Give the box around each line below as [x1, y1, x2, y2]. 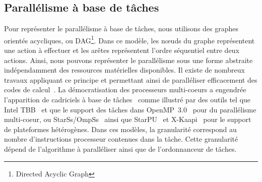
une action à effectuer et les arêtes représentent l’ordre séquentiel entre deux [4, 45, 239, 55]
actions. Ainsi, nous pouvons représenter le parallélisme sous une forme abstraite [4, 54, 253, 65]
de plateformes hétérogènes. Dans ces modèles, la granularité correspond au [4, 124, 237, 134]
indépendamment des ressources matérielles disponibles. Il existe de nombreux [4, 65, 245, 75]
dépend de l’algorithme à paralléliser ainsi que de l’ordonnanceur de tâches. [4, 143, 237, 154]
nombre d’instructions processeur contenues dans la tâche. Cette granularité [4, 134, 238, 144]
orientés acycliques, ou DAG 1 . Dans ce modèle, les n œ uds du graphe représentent [4, 33, 255, 45]
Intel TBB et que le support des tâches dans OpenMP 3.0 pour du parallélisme [4, 104, 256, 114]
